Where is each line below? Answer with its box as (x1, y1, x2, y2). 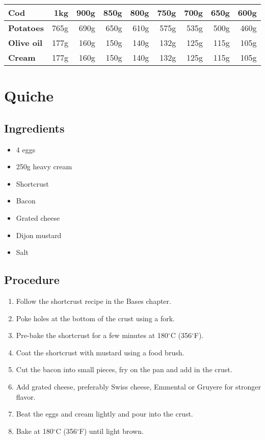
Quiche (4, 85, 54, 106)
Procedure (4, 272, 60, 288)
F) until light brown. (79, 425, 144, 436)
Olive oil (8, 37, 43, 48)
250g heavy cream (16, 161, 72, 172)
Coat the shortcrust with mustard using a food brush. (16, 347, 184, 357)
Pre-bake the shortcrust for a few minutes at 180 (16, 330, 168, 341)
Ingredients (4, 120, 65, 136)
